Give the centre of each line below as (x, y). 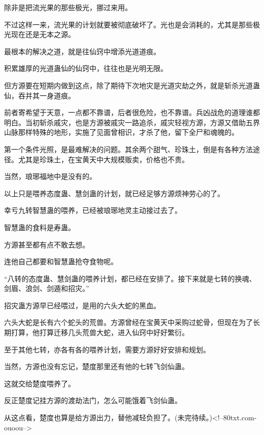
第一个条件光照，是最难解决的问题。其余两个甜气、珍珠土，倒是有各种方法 (128, 149)
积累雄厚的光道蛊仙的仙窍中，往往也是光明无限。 (86, 68)
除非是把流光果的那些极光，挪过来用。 (68, 7)
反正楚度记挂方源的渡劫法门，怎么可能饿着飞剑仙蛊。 (93, 400)
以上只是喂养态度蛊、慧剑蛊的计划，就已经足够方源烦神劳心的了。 (114, 193)
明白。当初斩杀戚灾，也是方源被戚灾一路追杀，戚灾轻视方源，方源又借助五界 (132, 122)
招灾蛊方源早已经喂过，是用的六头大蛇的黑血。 (82, 305)
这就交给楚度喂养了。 (40, 383)
